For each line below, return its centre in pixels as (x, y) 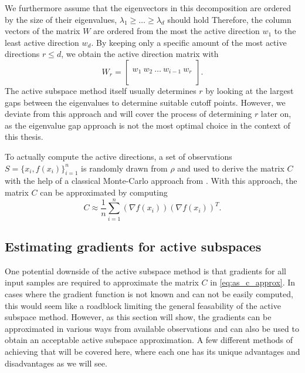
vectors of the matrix (43, 31)
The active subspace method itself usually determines (101, 90)
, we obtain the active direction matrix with (140, 54)
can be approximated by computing (104, 192)
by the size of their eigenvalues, (61, 19)
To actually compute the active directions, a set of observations (118, 156)
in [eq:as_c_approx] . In (253, 282)
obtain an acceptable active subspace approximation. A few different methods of (149, 340)
